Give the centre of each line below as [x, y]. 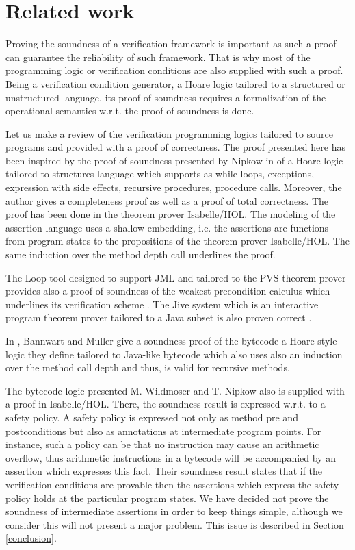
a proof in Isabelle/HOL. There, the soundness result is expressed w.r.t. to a [166, 404]
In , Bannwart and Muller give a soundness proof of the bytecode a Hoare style [171, 340]
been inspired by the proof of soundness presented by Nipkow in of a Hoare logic [174, 160]
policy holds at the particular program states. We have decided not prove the [167, 498]
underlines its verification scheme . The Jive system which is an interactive [162, 304]
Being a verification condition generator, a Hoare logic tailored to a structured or [175, 83]
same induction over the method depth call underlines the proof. [141, 254]
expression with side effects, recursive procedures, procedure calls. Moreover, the [174, 187]
